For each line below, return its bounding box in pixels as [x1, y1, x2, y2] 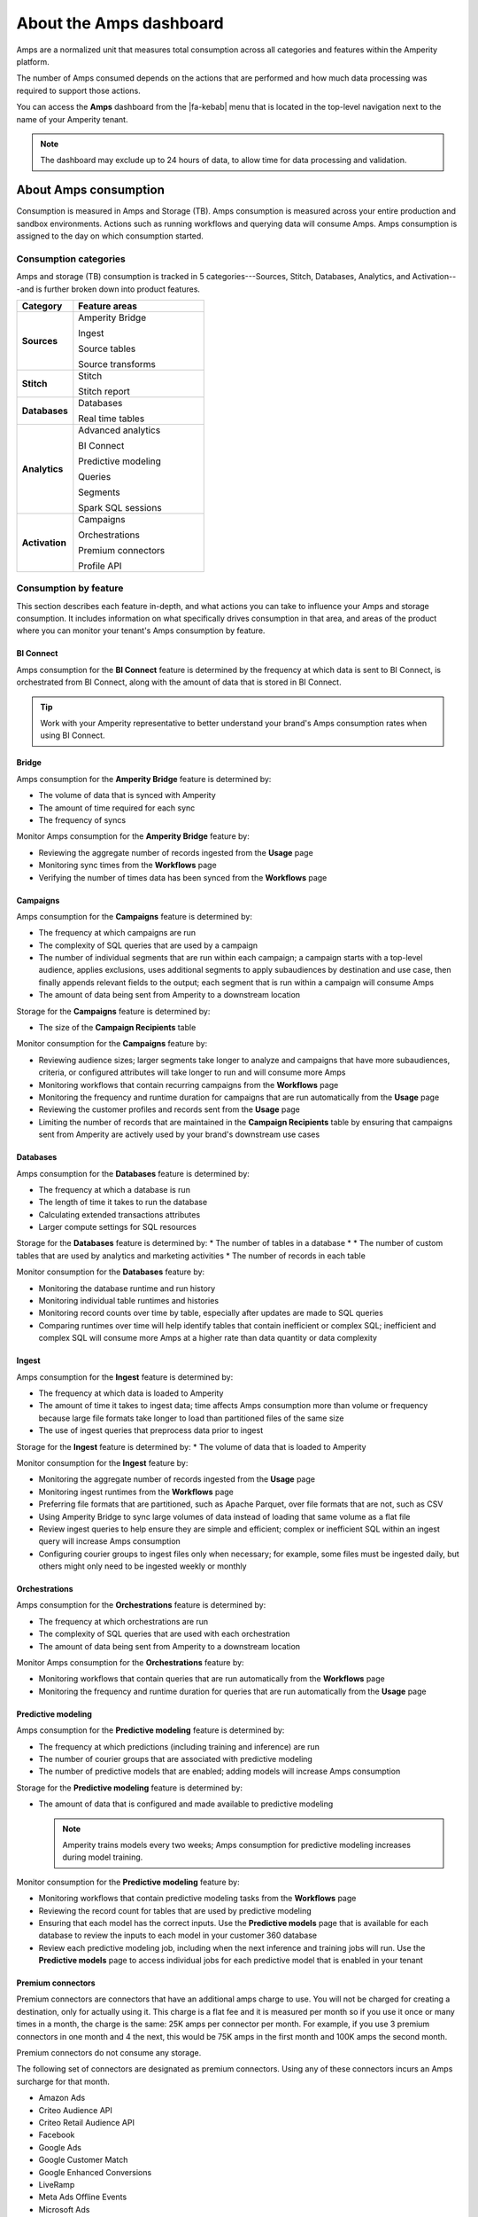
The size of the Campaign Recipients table [38, 1022, 197, 1033]
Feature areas [78, 300, 137, 312]
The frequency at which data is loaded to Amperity [38, 1388, 224, 1398]
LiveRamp [38, 2179, 75, 2190]
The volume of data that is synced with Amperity [38, 790, 216, 801]
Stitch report [78, 385, 130, 397]
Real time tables [78, 412, 145, 425]
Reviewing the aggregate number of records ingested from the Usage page [38, 847, 313, 858]
